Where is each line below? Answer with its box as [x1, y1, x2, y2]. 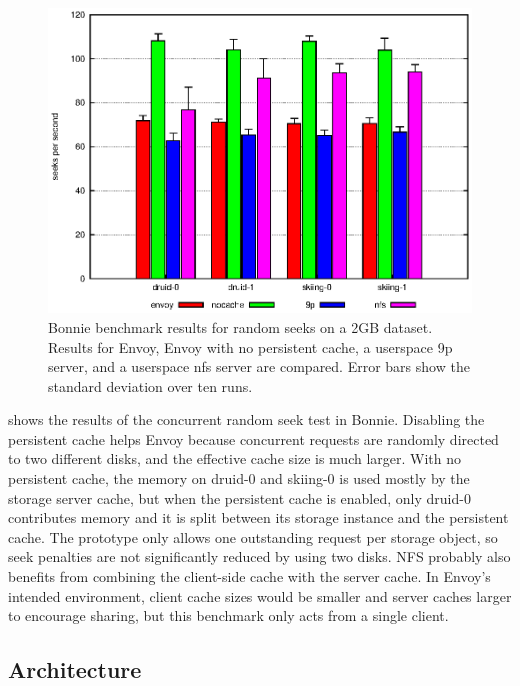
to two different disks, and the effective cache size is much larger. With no [8, 448, 462, 469]
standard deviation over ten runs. [48, 375, 253, 396]
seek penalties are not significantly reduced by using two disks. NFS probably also [8, 546, 511, 567]
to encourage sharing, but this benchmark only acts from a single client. [8, 605, 449, 626]
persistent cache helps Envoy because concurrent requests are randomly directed [8, 428, 499, 449]
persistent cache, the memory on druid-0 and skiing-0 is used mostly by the [8, 468, 470, 489]
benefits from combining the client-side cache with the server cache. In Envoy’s [8, 566, 491, 587]
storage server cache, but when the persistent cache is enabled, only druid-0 [8, 487, 471, 508]
